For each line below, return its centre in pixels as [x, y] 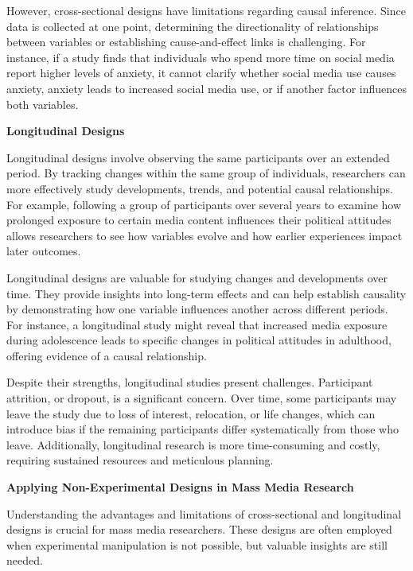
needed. [25, 560]
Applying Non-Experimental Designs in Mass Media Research [180, 487]
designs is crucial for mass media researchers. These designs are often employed [199, 529]
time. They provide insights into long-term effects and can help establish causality [206, 293]
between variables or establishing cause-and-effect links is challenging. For [186, 42]
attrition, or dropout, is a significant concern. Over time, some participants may [202, 398]
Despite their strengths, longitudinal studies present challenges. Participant [190, 382]
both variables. [43, 104]
